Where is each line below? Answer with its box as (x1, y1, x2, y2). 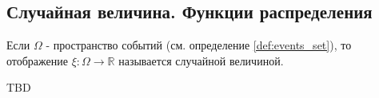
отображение (6, 52, 68, 69)
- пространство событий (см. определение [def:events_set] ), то (46, 37, 352, 53)
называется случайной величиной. (118, 52, 284, 69)
